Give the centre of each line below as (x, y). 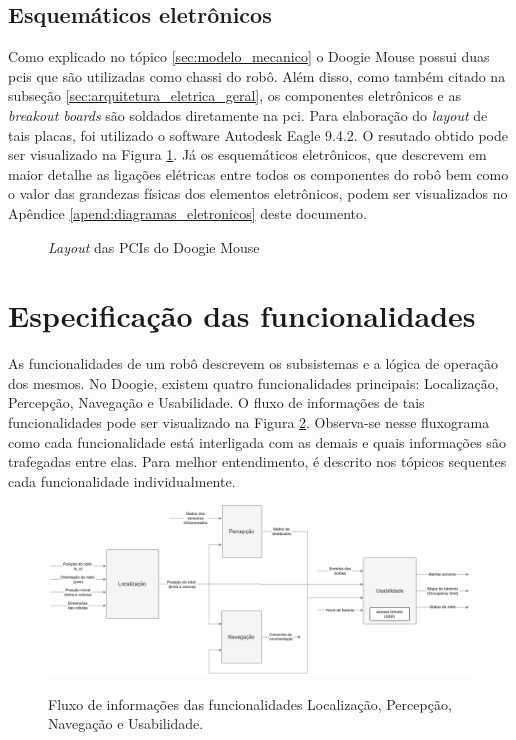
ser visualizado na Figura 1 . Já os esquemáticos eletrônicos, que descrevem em (247, 154)
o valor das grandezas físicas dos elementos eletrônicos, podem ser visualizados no (258, 193)
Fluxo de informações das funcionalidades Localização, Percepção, (250, 703)
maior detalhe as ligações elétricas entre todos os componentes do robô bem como (258, 173)
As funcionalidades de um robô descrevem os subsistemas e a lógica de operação (253, 363)
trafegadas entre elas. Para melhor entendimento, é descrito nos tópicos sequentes (257, 461)
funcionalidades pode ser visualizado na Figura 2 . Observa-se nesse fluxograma (249, 422)
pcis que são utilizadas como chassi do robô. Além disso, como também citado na (257, 75)
